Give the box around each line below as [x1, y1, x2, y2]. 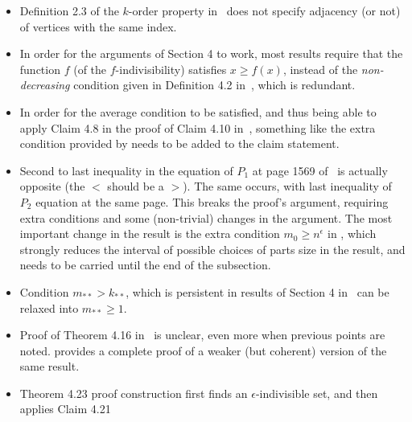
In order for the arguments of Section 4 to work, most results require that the [19, 45, 403, 62]
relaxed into [19, 299, 79, 316]
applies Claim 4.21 [19, 400, 111, 417]
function [19, 60, 60, 77]
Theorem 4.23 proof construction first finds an [19, 384, 248, 401]
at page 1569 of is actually [252, 162, 388, 178]
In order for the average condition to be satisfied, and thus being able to [19, 103, 377, 120]
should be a [107, 178, 164, 195]
